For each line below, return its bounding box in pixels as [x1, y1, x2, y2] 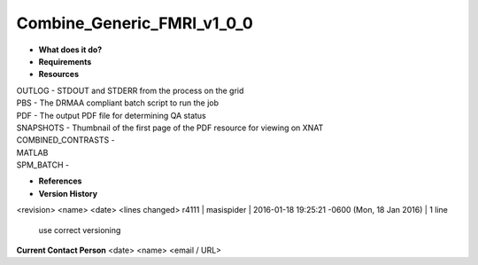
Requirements [38, 56, 92, 66]
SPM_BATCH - [16, 160, 70, 170]
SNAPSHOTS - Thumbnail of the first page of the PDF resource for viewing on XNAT [16, 122, 324, 133]
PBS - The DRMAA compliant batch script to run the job [16, 97, 220, 108]
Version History [38, 188, 97, 199]
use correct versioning [38, 224, 121, 235]
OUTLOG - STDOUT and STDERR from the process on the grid [16, 85, 244, 96]
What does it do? [38, 44, 103, 55]
